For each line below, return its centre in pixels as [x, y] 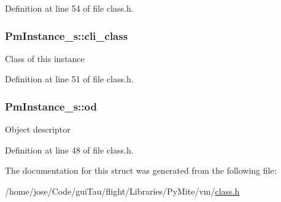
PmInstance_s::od [51, 106]
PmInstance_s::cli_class [67, 35]
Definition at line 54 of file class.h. [69, 8]
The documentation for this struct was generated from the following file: [141, 170]
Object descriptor [38, 129]
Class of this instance [45, 58]
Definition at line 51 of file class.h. [69, 79]
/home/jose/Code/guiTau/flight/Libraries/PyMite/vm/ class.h [122, 191]
